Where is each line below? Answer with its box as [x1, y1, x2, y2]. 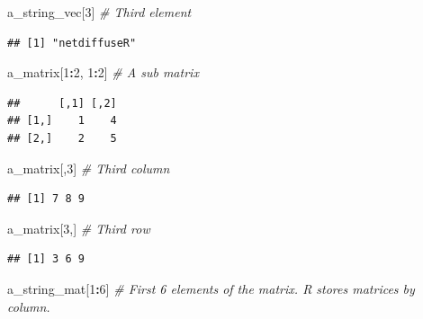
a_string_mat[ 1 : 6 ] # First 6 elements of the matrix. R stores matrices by [7, 279, 415, 297]
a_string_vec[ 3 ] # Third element [7, 3, 192, 21]
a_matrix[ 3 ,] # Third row [7, 218, 150, 237]
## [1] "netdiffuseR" [7, 36, 137, 49]
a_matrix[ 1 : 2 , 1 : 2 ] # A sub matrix [7, 63, 199, 82]
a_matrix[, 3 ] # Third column [7, 158, 170, 177]
